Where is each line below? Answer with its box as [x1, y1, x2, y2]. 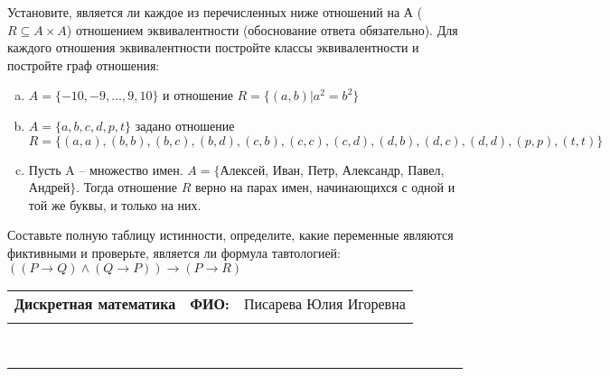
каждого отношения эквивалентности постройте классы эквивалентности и [7, 38, 419, 57]
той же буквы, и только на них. [28, 195, 202, 214]
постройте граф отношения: [7, 55, 160, 74]
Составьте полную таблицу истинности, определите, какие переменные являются [7, 225, 454, 244]
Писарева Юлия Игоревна [243, 292, 406, 314]
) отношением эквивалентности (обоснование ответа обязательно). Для [66, 20, 458, 39]
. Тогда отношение [76, 178, 177, 197]
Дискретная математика [14, 292, 176, 314]
